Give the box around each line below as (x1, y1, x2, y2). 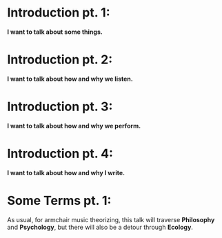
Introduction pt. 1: (7, 5, 110, 21)
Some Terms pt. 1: (7, 192, 112, 208)
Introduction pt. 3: (7, 99, 113, 115)
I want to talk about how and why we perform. (7, 121, 141, 130)
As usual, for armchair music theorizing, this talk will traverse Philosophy (7, 215, 215, 224)
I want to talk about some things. (7, 28, 103, 36)
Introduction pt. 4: (7, 146, 114, 161)
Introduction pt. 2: (7, 52, 113, 68)
